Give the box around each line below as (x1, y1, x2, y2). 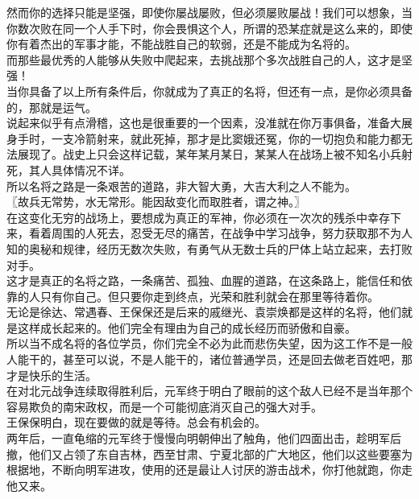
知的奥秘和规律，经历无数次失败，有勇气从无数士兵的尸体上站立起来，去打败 (6, 240, 413, 257)
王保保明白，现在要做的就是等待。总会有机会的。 (6, 414, 266, 431)
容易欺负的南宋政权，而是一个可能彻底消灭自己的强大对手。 (6, 398, 322, 414)
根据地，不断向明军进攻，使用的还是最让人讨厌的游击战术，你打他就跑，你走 (6, 461, 413, 478)
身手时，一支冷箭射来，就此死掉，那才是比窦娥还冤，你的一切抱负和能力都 (6, 130, 401, 146)
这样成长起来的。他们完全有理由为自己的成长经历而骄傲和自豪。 (17, 319, 356, 336)
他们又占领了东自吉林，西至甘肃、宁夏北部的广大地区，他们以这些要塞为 (28, 445, 413, 462)
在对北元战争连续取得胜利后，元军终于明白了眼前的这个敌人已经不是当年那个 (6, 382, 413, 399)
